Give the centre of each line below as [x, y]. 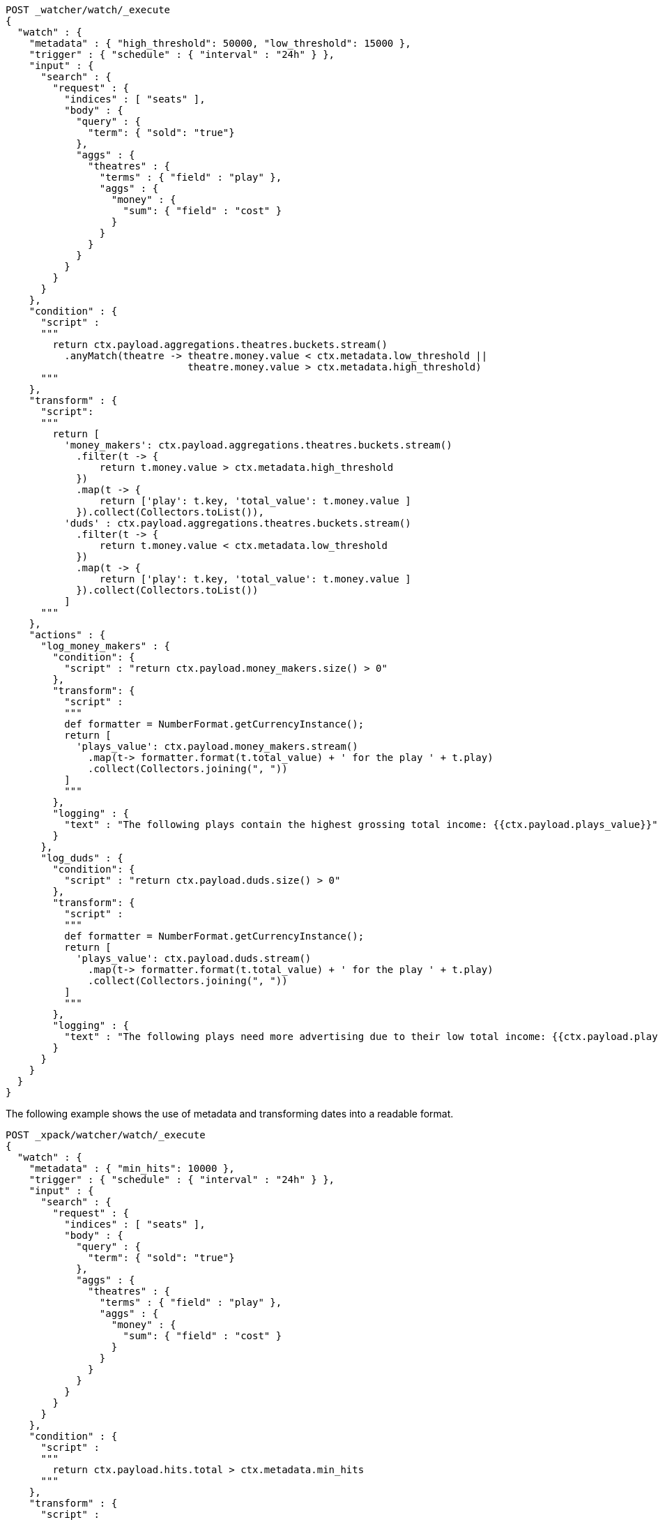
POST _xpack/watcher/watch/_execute [106, 1135]
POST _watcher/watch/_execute [88, 10]
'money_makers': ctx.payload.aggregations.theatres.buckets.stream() [258, 445]
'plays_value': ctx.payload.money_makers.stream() [217, 746]
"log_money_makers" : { [106, 646]
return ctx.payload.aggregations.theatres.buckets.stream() [220, 345]
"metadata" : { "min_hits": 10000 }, [132, 1168]
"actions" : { [67, 635]
